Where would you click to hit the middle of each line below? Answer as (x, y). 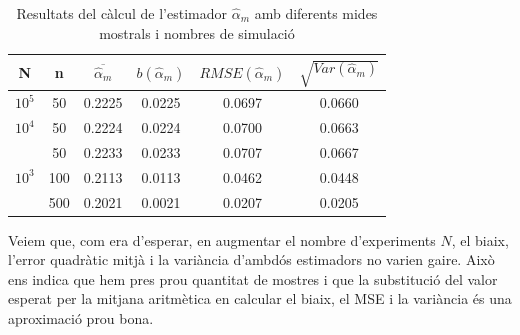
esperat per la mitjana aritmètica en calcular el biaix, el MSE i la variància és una (260, 298)
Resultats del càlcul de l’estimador (122, 13)
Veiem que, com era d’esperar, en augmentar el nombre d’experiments (222, 239)
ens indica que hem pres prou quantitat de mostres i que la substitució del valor (253, 278)
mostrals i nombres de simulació (197, 32)
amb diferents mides (316, 13)
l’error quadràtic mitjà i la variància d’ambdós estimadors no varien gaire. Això (251, 259)
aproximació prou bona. (81, 318)
